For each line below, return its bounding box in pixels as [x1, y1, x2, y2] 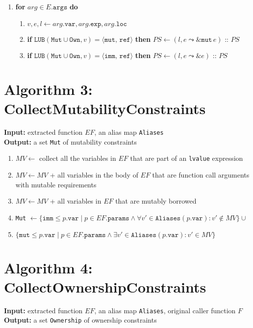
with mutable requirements [15, 179, 97, 189]
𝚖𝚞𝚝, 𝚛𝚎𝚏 [104, 36, 130, 43]
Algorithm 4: [4, 257, 93, 277]
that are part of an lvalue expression [130, 153, 243, 163]
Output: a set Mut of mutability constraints [4, 136, 137, 147]
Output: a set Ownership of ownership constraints [4, 315, 157, 325]
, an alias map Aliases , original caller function [94, 305, 236, 315]
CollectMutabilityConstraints [4, 98, 206, 119]
